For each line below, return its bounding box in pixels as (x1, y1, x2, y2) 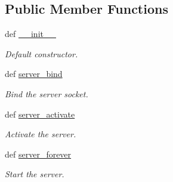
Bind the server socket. (5, 87, 88, 100)
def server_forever (5, 147, 72, 160)
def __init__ (5, 27, 56, 40)
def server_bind (5, 67, 63, 80)
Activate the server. (5, 128, 76, 140)
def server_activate (5, 107, 75, 120)
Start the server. (5, 168, 64, 180)
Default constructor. (5, 47, 78, 60)
